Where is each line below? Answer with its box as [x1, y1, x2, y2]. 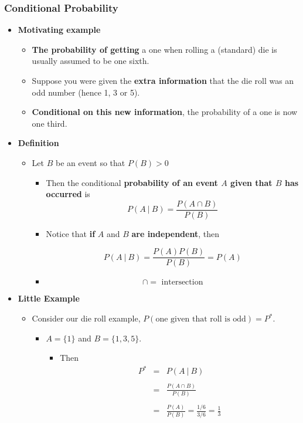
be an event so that [55, 156, 125, 168]
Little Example [18, 292, 80, 304]
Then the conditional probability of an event [46, 176, 218, 188]
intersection [161, 278, 203, 287]
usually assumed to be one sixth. [32, 55, 149, 67]
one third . [32, 117, 67, 129]
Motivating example [18, 23, 101, 36]
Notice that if [46, 227, 96, 239]
